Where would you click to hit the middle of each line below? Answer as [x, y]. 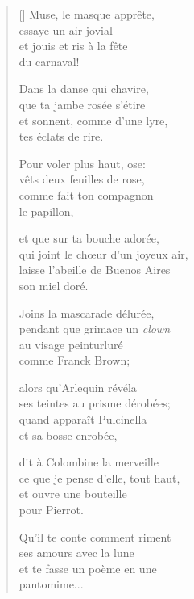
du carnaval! [49, 61]
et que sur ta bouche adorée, [89, 238]
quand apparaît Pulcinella [83, 419]
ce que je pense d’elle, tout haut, [99, 477]
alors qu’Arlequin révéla [78, 387]
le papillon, [46, 211]
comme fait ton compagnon [86, 194]
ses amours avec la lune [76, 553]
